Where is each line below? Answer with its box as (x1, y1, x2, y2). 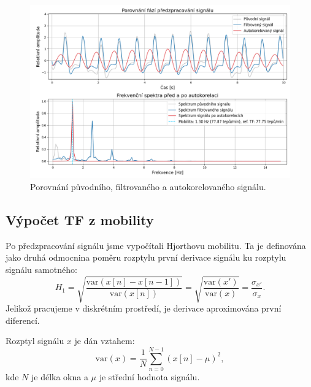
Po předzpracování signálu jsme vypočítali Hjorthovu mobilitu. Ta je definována (6, 239, 306, 251)
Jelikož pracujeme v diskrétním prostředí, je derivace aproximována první (6, 302, 282, 315)
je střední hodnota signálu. (99, 370, 200, 383)
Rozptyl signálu (6, 334, 64, 347)
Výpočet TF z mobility (6, 210, 154, 229)
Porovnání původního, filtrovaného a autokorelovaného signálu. (30, 180, 266, 193)
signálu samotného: (6, 262, 77, 275)
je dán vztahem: (74, 334, 135, 347)
